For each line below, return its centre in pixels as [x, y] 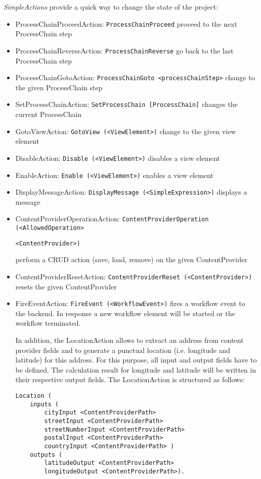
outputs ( [46, 455]
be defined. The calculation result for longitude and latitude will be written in [136, 369]
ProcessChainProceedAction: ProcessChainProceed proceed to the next [126, 23]
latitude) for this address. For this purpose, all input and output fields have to [136, 360]
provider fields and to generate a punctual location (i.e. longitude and [123, 350]
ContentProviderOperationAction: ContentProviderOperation [112, 219]
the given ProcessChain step [59, 87]
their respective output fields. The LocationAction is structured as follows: [130, 379]
